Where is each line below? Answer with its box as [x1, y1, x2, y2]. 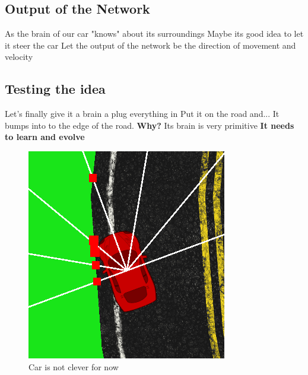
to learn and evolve [5, 131, 85, 143]
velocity [5, 50, 33, 63]
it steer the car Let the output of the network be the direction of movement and [5, 39, 296, 51]
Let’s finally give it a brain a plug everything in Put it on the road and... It [5, 107, 280, 120]
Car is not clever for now [28, 360, 119, 373]
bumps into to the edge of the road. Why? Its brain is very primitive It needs [5, 119, 294, 131]
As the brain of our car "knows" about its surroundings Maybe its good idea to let [5, 27, 304, 40]
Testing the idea [5, 80, 106, 98]
